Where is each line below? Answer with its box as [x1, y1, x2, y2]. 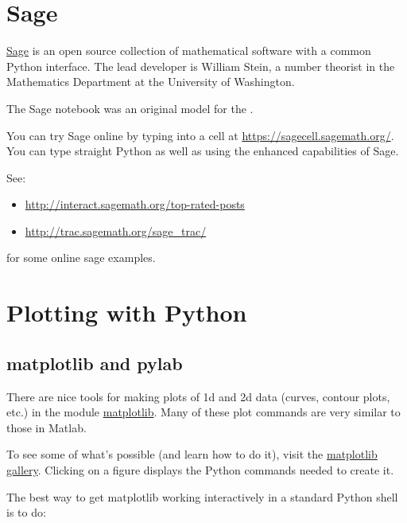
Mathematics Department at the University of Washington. [6, 73, 295, 90]
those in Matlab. [6, 419, 87, 435]
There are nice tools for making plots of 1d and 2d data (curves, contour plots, [6, 388, 390, 404]
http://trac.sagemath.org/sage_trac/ [25, 222, 207, 239]
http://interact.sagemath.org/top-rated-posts [25, 196, 245, 213]
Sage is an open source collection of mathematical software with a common [6, 42, 371, 59]
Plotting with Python [6, 296, 247, 329]
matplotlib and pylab [6, 350, 183, 375]
